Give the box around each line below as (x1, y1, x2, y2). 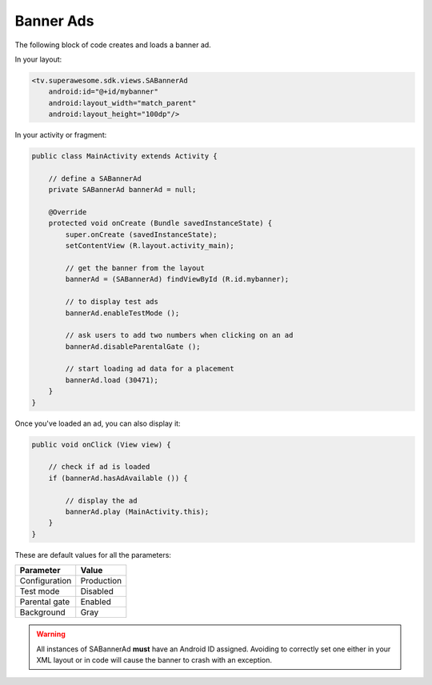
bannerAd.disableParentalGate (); (65, 342, 201, 351)
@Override (48, 208, 87, 217)
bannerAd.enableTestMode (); (65, 308, 180, 318)
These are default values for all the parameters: (14, 550, 172, 559)
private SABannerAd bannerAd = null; (48, 185, 197, 194)
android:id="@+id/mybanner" (48, 87, 159, 96)
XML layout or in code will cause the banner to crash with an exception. (36, 655, 272, 664)
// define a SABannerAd (48, 174, 142, 183)
